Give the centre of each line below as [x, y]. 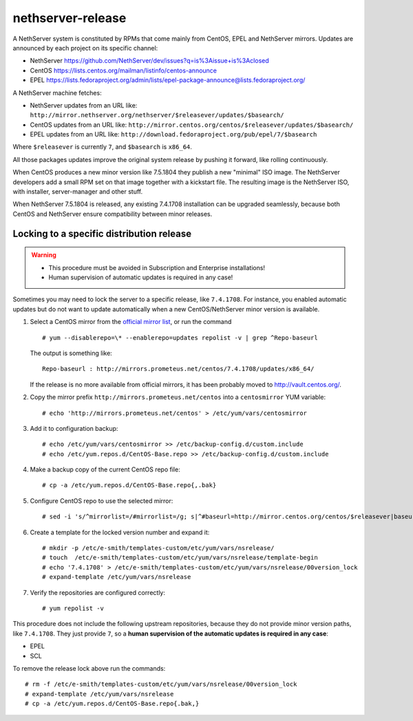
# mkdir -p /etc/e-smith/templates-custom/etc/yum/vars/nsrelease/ [158, 548]
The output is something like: [71, 353]
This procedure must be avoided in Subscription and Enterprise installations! [157, 267]
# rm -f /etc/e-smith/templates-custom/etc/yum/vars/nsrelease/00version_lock [161, 684]
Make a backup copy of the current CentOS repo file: [105, 469]
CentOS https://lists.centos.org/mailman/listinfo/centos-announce [123, 70]
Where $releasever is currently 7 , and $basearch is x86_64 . [103, 147]
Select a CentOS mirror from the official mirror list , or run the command [131, 322]
